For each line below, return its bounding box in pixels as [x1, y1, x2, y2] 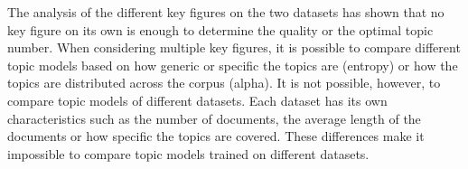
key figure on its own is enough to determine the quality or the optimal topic [7, 20, 434, 39]
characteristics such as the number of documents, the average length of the [7, 108, 421, 127]
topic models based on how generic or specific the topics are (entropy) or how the [7, 55, 458, 74]
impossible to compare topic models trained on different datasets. [7, 144, 370, 163]
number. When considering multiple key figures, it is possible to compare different [7, 38, 461, 57]
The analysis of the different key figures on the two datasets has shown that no [7, 3, 445, 21]
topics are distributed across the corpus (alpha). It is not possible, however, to [7, 73, 441, 92]
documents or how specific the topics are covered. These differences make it [7, 127, 425, 146]
